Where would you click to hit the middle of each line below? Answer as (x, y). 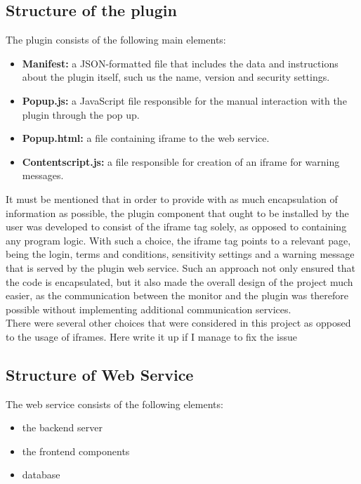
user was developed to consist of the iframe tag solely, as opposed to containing (176, 227)
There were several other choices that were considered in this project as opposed (178, 323)
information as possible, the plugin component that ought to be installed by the (177, 212)
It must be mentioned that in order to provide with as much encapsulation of (172, 198)
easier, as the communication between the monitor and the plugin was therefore (177, 295)
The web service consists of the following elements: (114, 404)
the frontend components (76, 451)
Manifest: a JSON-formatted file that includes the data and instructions (180, 63)
